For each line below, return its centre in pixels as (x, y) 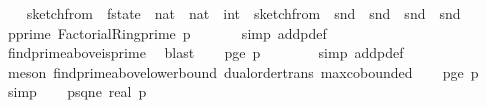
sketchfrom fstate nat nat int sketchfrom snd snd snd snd (243, 13)
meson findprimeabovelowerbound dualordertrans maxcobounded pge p (243, 71)
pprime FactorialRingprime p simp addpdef (167, 32)
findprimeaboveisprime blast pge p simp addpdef (205, 52)
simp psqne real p (77, 91)
